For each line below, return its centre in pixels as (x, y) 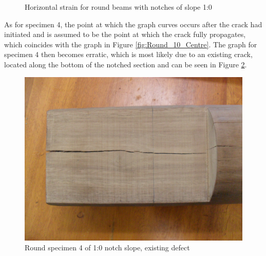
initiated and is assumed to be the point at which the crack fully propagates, (125, 34)
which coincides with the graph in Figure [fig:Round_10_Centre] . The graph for (131, 44)
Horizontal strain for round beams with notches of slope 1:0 (118, 7)
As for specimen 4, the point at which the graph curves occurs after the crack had (133, 24)
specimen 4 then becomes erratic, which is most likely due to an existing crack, (128, 54)
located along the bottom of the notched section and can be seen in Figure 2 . (126, 64)
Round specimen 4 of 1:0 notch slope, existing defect (107, 248)
